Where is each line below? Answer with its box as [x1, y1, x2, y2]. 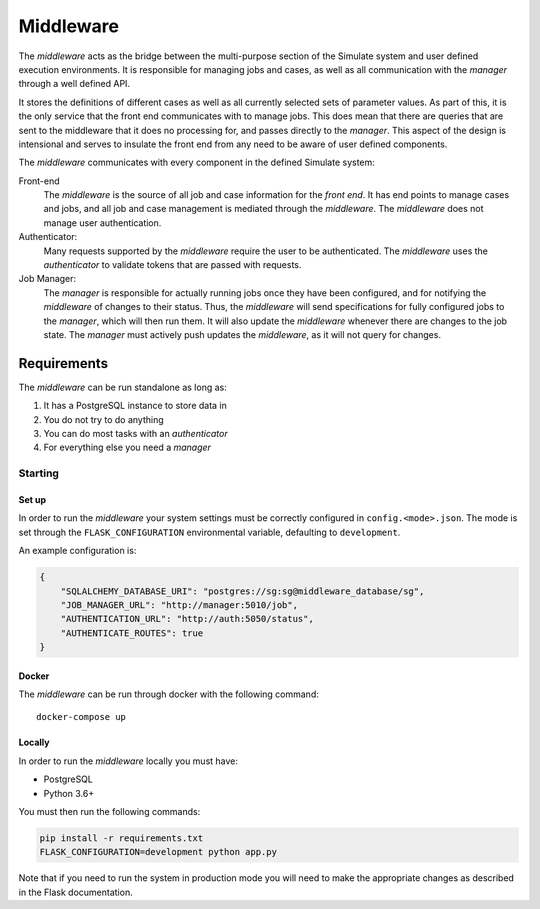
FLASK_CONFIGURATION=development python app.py [39, 846, 277, 858]
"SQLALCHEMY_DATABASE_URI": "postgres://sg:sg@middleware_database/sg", [60, 585, 425, 597]
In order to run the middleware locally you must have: [18, 755, 239, 767]
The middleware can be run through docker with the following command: [18, 688, 319, 700]
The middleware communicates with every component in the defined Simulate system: [18, 156, 375, 169]
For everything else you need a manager [43, 441, 212, 454]
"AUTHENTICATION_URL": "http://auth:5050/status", [60, 613, 314, 625]
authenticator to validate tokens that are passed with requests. [43, 259, 302, 271]
